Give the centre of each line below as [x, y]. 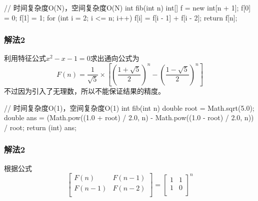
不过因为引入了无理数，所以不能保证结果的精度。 [84, 91]
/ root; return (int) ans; [40, 127]
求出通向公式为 [115, 58]
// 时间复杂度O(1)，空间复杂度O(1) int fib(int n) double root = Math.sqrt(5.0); [129, 107]
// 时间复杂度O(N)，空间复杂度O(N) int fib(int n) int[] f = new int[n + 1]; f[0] [127, 7]
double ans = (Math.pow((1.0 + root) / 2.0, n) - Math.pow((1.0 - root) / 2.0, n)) [129, 117]
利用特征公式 [25, 58]
